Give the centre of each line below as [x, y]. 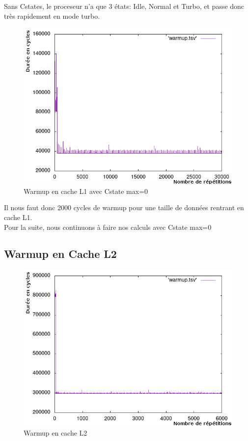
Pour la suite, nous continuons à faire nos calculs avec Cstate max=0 [108, 227]
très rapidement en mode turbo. [52, 16]
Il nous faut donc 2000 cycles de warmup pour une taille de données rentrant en [124, 207]
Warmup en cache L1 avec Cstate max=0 [86, 191]
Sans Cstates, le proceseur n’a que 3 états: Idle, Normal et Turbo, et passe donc [124, 6]
